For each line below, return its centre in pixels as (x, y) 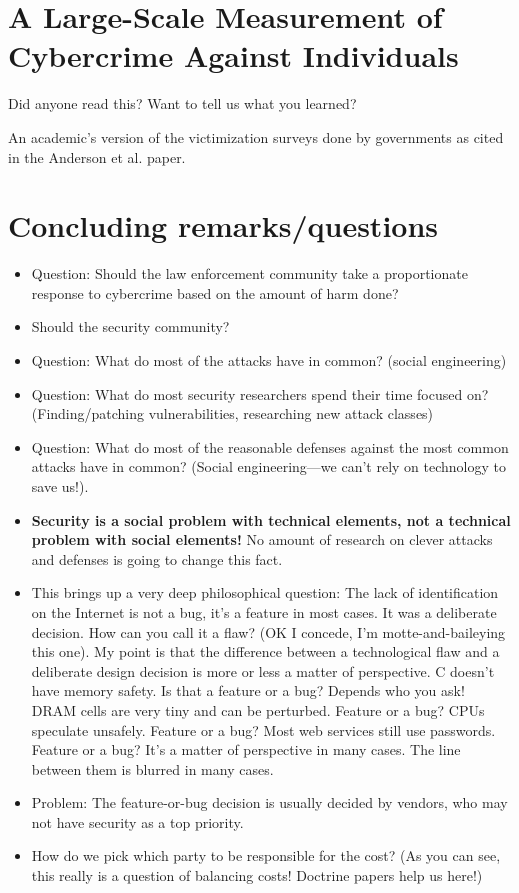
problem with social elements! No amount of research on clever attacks (262, 539)
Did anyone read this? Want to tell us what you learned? (182, 103)
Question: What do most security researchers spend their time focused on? (260, 393)
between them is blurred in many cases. (152, 768)
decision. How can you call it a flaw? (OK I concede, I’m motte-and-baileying (268, 631)
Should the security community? (130, 326)
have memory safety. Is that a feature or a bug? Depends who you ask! (248, 690)
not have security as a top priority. (137, 821)
